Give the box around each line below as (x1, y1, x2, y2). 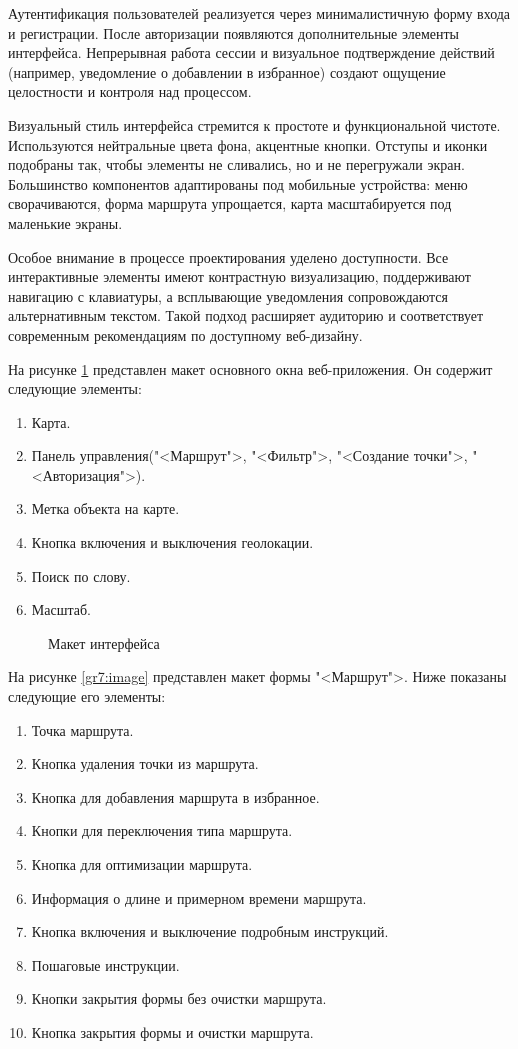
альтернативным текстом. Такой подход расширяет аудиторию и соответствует (8, 305, 484, 326)
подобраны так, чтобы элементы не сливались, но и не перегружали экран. (8, 154, 465, 175)
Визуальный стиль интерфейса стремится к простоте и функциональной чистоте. (8, 114, 501, 135)
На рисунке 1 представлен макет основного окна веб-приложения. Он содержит (8, 358, 493, 379)
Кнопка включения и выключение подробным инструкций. (31, 921, 389, 942)
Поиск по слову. (31, 565, 131, 586)
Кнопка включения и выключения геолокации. (31, 532, 314, 553)
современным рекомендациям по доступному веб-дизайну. (8, 324, 363, 345)
